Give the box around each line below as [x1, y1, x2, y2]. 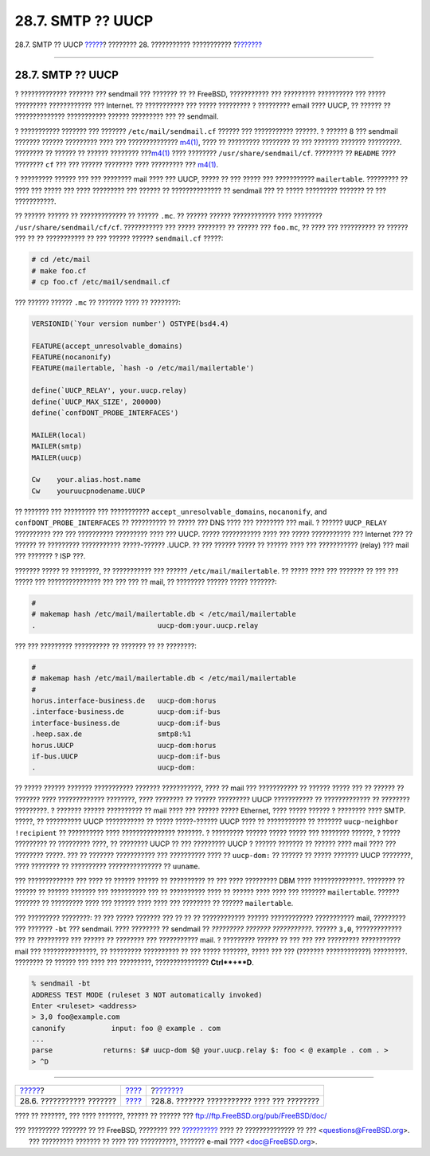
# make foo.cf [31, 266, 87, 275]
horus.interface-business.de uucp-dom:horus [31, 696, 217, 705]
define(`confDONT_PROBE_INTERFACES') [31, 409, 179, 417]
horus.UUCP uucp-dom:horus [31, 741, 217, 750]
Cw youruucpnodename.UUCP [31, 486, 146, 496]
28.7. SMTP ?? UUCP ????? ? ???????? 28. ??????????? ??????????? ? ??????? [14, 40, 263, 49]
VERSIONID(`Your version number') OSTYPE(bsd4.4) [31, 319, 229, 328]
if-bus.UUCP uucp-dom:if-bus [31, 751, 221, 761]
